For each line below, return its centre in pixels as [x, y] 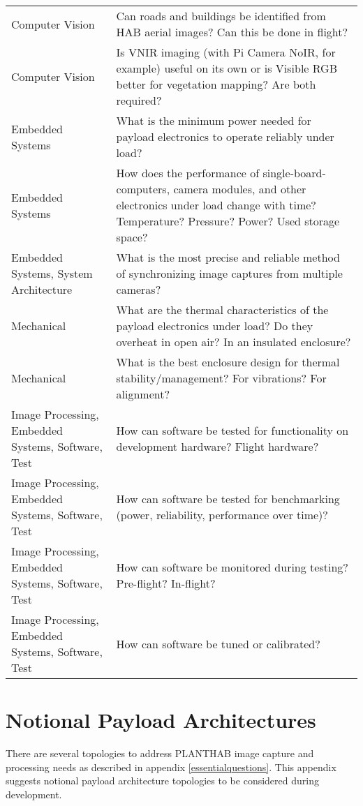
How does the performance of [188, 173]
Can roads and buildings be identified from [221, 16]
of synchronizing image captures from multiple [229, 273]
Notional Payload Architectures [161, 720]
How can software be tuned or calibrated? [218, 643]
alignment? [143, 394]
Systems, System [52, 273]
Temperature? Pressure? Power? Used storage [228, 221]
